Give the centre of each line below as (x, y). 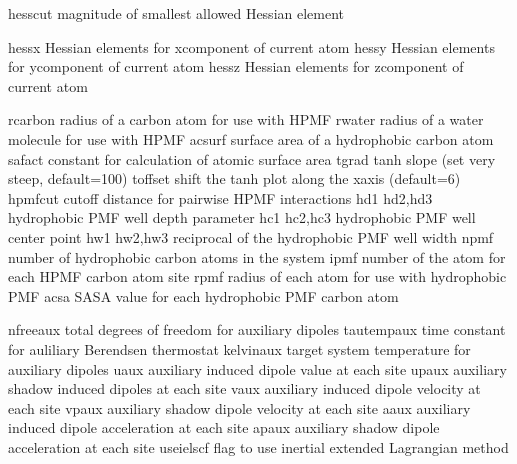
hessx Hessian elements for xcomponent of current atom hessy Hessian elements (251, 46)
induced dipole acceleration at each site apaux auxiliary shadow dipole (224, 427)
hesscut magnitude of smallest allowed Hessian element (176, 13)
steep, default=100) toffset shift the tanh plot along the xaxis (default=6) (234, 178)
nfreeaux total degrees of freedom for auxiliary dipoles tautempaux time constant (257, 329)
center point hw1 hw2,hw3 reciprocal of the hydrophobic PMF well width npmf (251, 236)
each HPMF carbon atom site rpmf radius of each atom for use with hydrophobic (257, 276)
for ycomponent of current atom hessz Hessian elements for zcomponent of (236, 66)
